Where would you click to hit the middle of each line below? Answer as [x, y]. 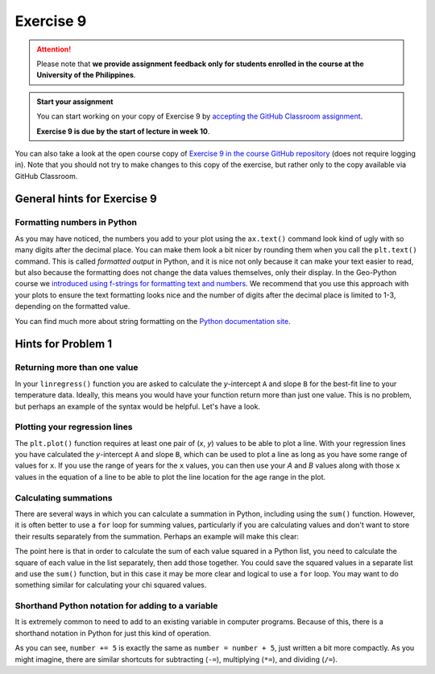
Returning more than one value [77, 368]
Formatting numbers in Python [76, 223]
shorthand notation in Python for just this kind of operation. [113, 633]
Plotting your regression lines [74, 427]
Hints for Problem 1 [64, 344]
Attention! [54, 49]
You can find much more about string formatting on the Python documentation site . [153, 321]
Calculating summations [64, 497]
